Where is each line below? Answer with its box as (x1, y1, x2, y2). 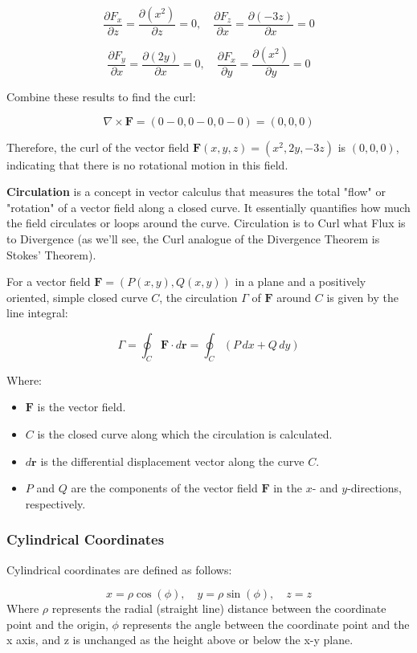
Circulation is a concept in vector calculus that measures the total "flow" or (6, 183, 386, 200)
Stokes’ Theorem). (6, 246, 96, 263)
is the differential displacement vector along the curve (40, 452, 305, 469)
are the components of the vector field (71, 480, 258, 496)
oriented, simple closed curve (6, 288, 148, 305)
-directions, (347, 480, 402, 496)
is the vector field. (37, 398, 126, 415)
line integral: (6, 304, 68, 321)
